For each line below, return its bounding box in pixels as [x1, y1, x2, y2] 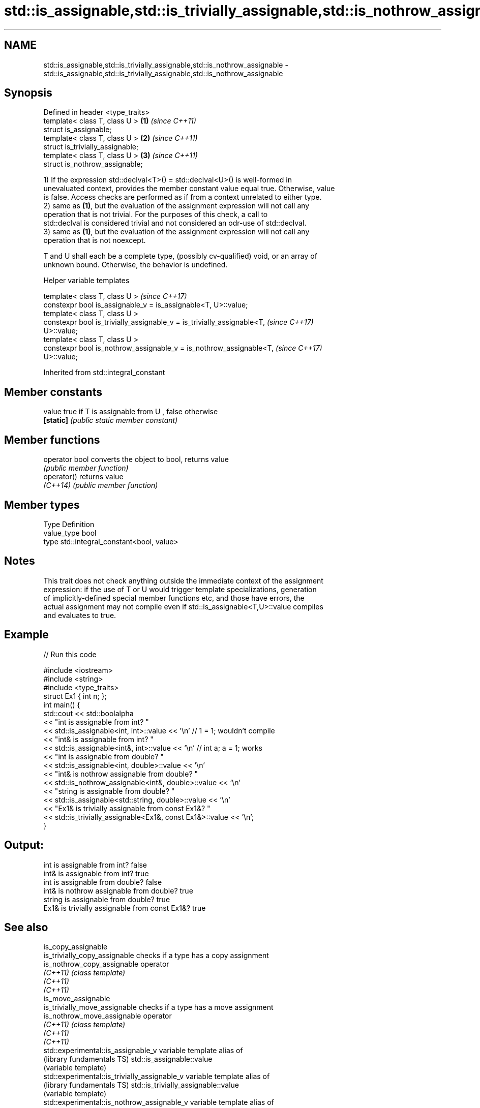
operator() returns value [43, 472, 124, 481]
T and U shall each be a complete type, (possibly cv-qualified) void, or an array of [43, 252, 317, 261]
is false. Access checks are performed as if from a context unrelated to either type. [43, 193, 322, 202]
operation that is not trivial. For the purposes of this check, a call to [43, 210, 268, 219]
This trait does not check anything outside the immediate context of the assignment [43, 576, 323, 585]
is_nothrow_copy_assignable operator [43, 960, 169, 969]
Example [4, 628, 49, 641]
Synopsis [4, 86, 52, 100]
